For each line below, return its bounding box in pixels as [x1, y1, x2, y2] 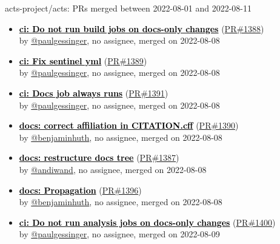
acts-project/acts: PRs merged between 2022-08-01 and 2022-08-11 [5, 2, 252, 14]
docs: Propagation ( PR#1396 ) [19, 183, 142, 196]
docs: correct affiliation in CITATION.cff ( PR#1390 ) [19, 119, 239, 132]
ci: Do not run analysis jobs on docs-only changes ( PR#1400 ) [19, 215, 276, 228]
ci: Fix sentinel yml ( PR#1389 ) [19, 54, 147, 67]
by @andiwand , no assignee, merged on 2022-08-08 [19, 163, 207, 175]
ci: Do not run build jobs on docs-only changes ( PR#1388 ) [19, 22, 264, 35]
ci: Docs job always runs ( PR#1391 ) [19, 86, 168, 99]
